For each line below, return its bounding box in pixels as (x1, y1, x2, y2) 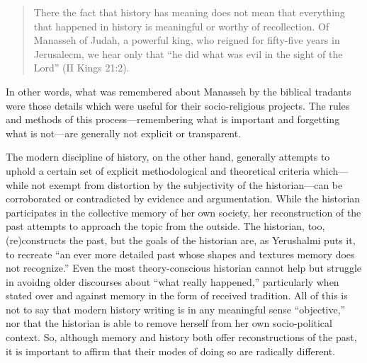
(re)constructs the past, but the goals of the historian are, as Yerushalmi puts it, (6, 232, 356, 247)
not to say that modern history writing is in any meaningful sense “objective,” (6, 301, 346, 316)
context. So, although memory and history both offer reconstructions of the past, (6, 330, 357, 345)
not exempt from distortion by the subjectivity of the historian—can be (31, 177, 343, 192)
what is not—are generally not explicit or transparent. (6, 125, 242, 140)
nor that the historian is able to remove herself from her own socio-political (6, 316, 332, 330)
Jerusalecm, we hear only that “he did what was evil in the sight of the (33, 46, 343, 61)
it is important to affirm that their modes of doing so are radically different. (6, 343, 336, 358)
